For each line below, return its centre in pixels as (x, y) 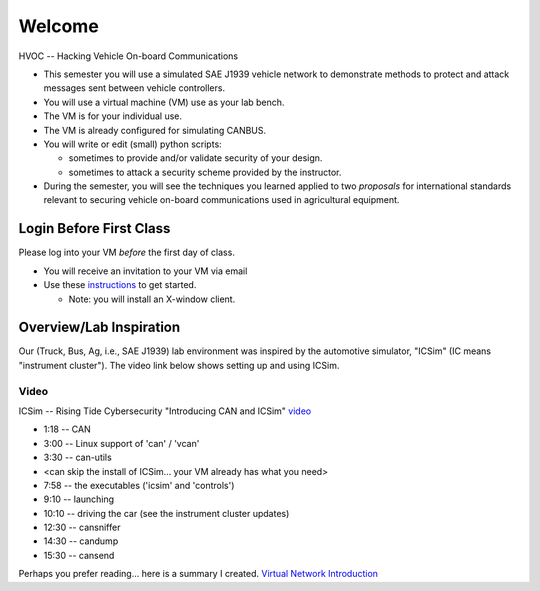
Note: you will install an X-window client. (152, 299)
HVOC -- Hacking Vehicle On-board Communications (128, 56)
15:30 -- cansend (79, 555)
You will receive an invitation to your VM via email (145, 271)
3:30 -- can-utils (77, 457)
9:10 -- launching (79, 499)
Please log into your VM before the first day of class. (126, 252)
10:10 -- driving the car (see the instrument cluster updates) (166, 513)
